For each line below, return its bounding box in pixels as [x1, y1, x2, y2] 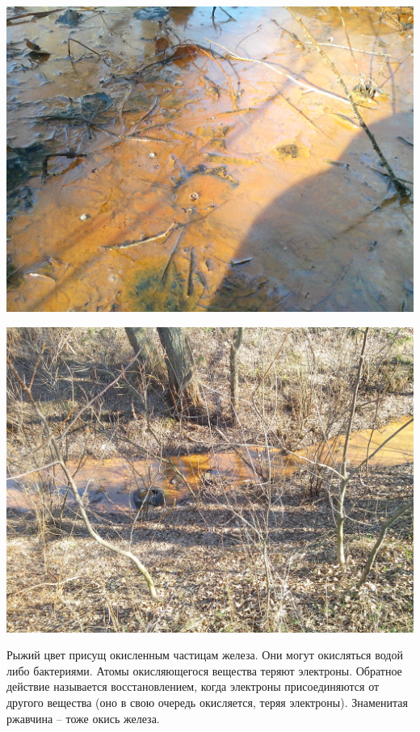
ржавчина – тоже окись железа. [6, 709, 160, 726]
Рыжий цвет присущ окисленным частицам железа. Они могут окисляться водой [6, 646, 403, 663]
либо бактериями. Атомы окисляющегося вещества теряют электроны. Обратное [6, 662, 402, 679]
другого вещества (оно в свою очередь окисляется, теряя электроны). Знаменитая [6, 693, 408, 710]
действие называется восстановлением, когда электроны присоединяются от [6, 678, 380, 695]
